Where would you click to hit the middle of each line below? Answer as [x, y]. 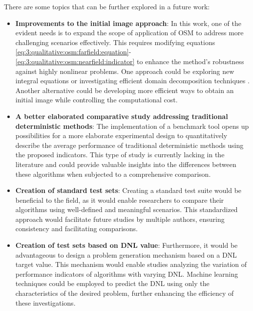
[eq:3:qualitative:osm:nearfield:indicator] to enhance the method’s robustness [130, 61]
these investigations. [45, 302]
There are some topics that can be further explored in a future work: [107, 6]
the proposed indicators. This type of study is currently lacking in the [120, 155]
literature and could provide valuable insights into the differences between [126, 164]
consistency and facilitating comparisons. [76, 228]
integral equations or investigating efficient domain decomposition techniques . [132, 81]
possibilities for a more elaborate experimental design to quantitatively [121, 135]
